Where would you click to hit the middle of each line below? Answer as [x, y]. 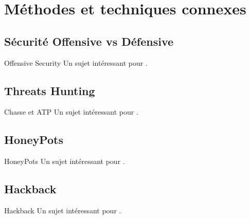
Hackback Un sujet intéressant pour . [63, 210]
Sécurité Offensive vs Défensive [89, 41]
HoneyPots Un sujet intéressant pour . [65, 161]
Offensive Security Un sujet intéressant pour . [76, 62]
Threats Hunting [50, 90]
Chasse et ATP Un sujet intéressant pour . [71, 112]
